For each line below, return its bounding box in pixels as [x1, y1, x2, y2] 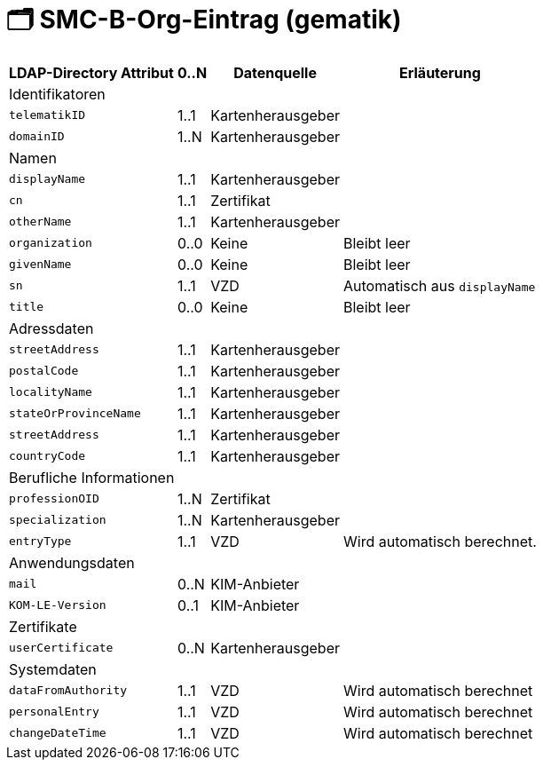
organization [9, 236, 92, 250]
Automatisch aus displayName [343, 276, 536, 295]
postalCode [9, 364, 79, 378]
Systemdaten [9, 660, 97, 678]
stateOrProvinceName [9, 407, 141, 421]
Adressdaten [9, 319, 94, 337]
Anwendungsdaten [9, 553, 135, 572]
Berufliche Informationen [9, 468, 175, 486]
